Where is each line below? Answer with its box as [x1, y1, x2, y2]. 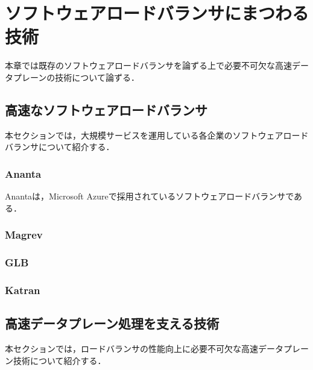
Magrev [5, 227, 43, 242]
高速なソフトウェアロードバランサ [5, 100, 207, 119]
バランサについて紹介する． [5, 140, 115, 153]
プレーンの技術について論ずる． [13, 71, 139, 83]
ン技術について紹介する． [5, 354, 106, 366]
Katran [5, 282, 40, 297]
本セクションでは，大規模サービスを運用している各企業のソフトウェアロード [5, 128, 309, 141]
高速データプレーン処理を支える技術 [5, 314, 220, 333]
